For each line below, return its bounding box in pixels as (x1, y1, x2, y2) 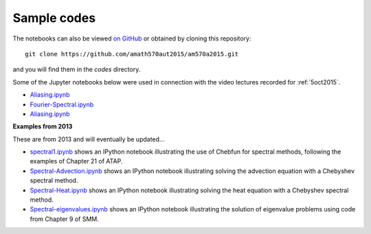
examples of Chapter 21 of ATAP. (30, 157, 123, 165)
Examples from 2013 (12, 122, 73, 130)
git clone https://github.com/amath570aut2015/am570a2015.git (25, 50, 239, 58)
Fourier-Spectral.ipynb (30, 100, 94, 108)
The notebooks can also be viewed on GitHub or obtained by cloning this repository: (12, 34, 251, 43)
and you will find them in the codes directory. (12, 65, 141, 73)
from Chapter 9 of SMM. (30, 215, 100, 223)
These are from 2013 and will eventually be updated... (12, 134, 165, 143)
